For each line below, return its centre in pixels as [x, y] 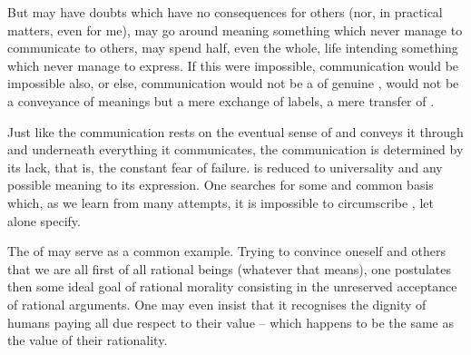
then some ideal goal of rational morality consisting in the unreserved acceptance [232, 286]
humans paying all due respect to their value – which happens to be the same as [231, 322]
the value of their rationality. [88, 340]
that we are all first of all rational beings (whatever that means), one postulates [229, 268]
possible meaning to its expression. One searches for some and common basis [221, 185]
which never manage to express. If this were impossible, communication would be [233, 65]
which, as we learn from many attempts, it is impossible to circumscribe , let [221, 202]
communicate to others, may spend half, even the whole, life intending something [233, 48]
